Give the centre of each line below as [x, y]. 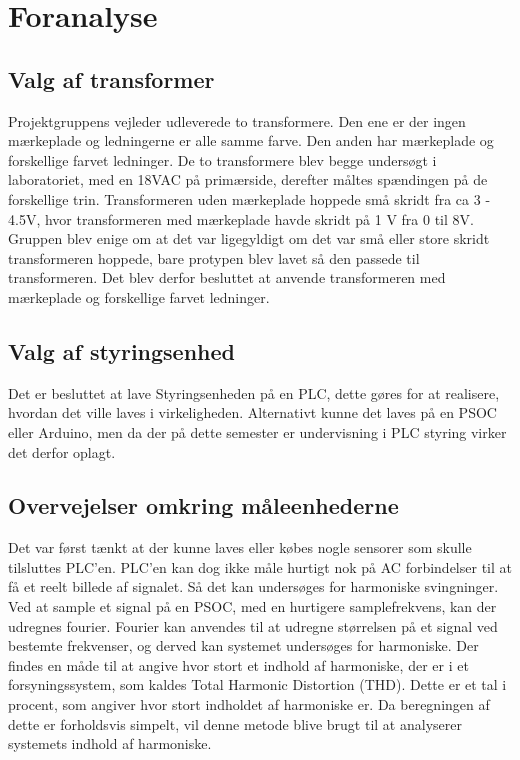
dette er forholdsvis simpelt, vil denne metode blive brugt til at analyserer [235, 723]
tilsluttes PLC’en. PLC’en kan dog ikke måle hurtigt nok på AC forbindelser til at [260, 566]
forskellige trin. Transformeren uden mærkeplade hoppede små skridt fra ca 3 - [249, 198]
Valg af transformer [111, 78]
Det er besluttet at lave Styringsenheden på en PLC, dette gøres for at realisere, [254, 392]
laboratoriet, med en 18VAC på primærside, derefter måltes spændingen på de [248, 179]
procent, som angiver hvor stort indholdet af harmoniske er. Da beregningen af [249, 704]
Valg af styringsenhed [122, 350]
